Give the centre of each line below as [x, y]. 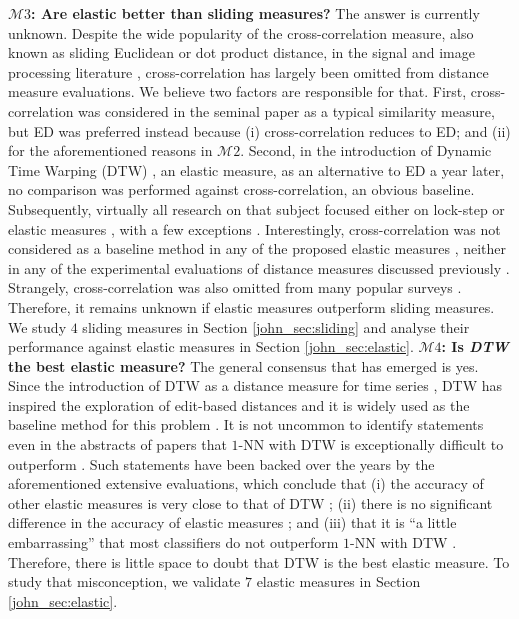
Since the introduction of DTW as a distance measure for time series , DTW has [255, 385]
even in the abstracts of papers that [117, 444]
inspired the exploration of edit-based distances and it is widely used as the [239, 404]
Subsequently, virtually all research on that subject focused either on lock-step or [256, 208]
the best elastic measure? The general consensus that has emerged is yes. [243, 365]
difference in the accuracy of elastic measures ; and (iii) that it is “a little [232, 522]
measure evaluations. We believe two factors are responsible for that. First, [237, 91]
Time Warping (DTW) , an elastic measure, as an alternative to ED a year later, [256, 169]
